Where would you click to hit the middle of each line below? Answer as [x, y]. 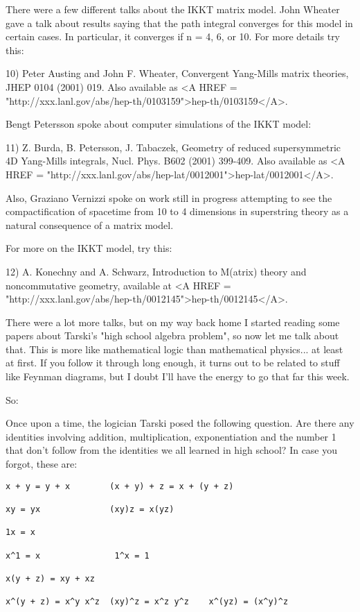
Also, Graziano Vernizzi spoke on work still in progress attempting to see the [169, 197]
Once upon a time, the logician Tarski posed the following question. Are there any [180, 423]
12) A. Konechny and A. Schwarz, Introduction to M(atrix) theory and [156, 271]
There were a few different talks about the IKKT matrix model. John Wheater [173, 9]
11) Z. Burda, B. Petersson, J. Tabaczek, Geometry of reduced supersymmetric [173, 147]
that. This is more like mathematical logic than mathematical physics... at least [174, 349]
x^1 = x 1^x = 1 [78, 555]
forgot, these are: [42, 464]
